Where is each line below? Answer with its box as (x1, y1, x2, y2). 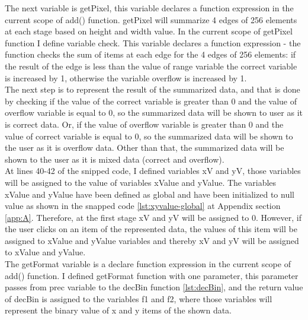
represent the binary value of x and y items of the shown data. (5, 304, 232, 316)
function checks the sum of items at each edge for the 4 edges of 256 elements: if (5, 48, 296, 61)
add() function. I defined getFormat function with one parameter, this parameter (5, 269, 299, 281)
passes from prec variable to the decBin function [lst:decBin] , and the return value (5, 281, 303, 293)
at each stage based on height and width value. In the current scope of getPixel (5, 25, 293, 37)
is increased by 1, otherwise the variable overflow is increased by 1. (5, 71, 247, 84)
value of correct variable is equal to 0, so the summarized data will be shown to (5, 129, 293, 142)
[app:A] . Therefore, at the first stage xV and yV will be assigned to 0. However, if (5, 211, 301, 223)
